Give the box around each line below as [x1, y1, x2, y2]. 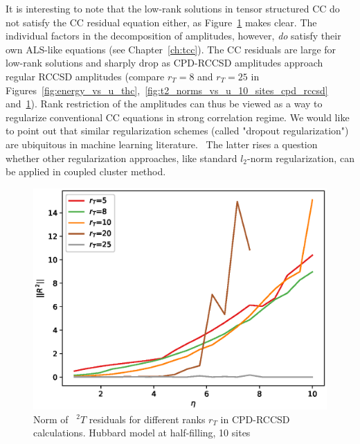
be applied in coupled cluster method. [6, 164, 166, 179]
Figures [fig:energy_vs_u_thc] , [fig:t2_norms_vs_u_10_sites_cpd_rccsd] [6, 82, 328, 97]
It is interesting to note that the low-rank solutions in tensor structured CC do [6, 1, 340, 15]
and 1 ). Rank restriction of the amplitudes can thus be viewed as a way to [6, 96, 323, 111]
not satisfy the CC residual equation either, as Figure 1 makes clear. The [6, 15, 317, 29]
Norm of [33, 411, 69, 426]
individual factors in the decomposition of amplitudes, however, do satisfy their [6, 28, 341, 43]
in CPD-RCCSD [220, 411, 290, 426]
